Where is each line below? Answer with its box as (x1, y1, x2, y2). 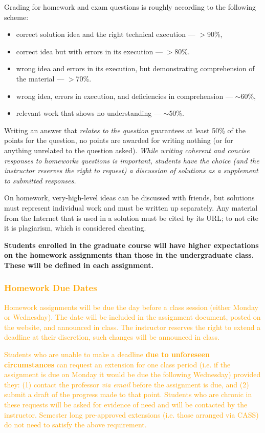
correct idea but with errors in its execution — (16, 46, 163, 56)
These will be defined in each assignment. (4, 259, 154, 270)
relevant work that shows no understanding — (16, 108, 161, 118)
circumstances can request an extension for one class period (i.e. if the (4, 359, 231, 369)
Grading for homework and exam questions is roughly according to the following (4, 2, 256, 12)
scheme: (4, 11, 29, 22)
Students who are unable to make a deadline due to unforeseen (4, 349, 210, 360)
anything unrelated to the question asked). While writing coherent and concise (4, 145, 250, 155)
